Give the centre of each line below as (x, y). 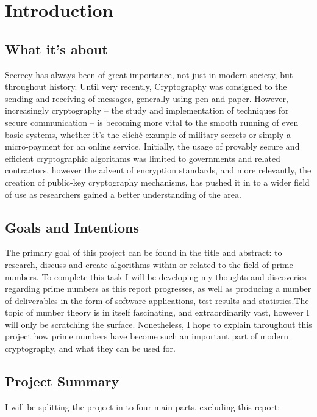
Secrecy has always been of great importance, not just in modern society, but (149, 74)
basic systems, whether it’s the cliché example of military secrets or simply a (148, 134)
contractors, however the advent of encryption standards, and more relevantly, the (158, 170)
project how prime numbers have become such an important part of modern (147, 336)
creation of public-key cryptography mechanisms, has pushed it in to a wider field (157, 182)
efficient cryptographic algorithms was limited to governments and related (143, 158)
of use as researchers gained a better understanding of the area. (123, 194)
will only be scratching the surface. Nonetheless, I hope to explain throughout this (158, 324)
